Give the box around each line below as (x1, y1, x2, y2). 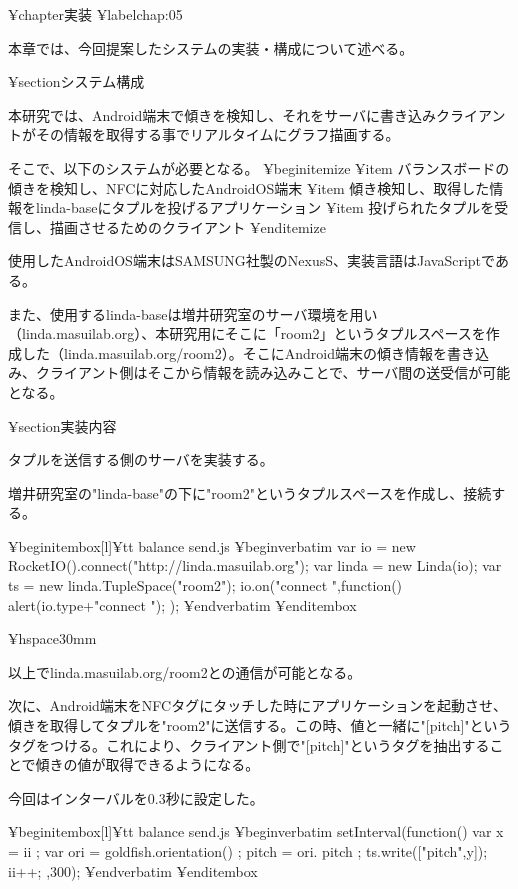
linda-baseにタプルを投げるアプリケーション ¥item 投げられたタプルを (35, 197, 495, 218)
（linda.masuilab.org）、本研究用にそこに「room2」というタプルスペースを (8, 323, 486, 344)
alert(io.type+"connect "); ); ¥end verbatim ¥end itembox (8, 594, 357, 615)
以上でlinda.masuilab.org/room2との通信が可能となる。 (8, 661, 362, 682)
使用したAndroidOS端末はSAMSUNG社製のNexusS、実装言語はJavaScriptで (8, 250, 495, 271)
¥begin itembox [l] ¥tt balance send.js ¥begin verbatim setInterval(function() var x (8, 821, 504, 842)
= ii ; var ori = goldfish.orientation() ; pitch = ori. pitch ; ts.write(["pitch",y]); (8, 841, 488, 861)
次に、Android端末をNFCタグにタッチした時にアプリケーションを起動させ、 (8, 695, 507, 716)
